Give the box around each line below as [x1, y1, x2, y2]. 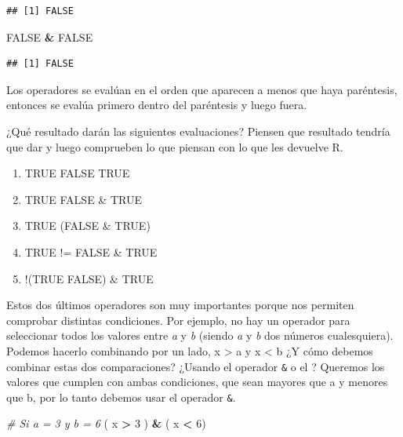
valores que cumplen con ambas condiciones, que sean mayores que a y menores [6, 373, 388, 390]
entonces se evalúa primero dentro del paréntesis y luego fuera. [6, 97, 307, 113]
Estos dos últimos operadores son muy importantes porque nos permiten [6, 297, 354, 313]
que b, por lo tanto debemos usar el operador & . [6, 388, 236, 405]
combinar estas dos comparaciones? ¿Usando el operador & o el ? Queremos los [6, 358, 385, 374]
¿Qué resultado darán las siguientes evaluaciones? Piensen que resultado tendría [6, 122, 390, 139]
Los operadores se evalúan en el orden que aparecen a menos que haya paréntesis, [6, 81, 398, 97]
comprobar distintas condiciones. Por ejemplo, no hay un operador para [6, 311, 350, 328]
